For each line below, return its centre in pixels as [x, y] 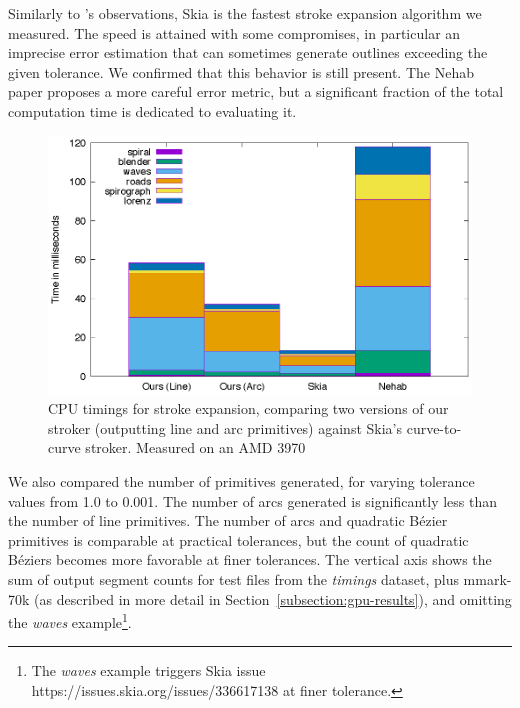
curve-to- [434, 427]
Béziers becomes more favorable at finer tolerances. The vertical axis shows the [250, 559]
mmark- [487, 578]
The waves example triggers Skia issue [148, 670]
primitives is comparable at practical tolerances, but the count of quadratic [238, 539]
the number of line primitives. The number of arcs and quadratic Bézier [228, 520]
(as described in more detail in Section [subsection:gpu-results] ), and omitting [273, 598]
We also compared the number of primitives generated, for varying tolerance [241, 480]
